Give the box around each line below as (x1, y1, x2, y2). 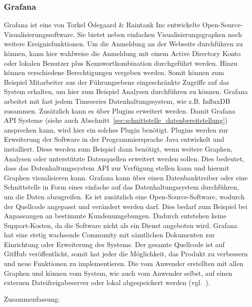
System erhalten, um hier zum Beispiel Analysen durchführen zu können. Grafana (4, 86, 248, 96)
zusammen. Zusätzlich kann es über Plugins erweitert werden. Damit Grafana (4, 105, 235, 115)
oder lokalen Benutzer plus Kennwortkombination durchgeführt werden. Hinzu (4, 58, 238, 68)
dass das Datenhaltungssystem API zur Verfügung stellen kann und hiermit (4, 163, 230, 173)
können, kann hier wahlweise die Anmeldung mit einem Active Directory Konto (4, 48, 241, 58)
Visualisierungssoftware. (4, 29, 75, 39)
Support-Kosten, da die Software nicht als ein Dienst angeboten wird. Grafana (4, 220, 237, 230)
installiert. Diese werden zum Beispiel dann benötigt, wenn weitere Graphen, (4, 143, 233, 153)
